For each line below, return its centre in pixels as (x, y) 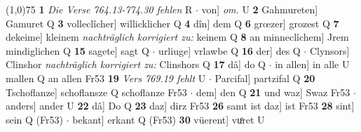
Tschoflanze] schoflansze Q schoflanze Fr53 (96, 92)
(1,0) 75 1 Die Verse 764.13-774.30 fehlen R (99, 9)
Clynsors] (329, 50)
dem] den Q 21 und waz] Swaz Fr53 (273, 92)
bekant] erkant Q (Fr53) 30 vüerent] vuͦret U (169, 119)
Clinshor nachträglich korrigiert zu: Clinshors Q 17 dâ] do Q (136, 64)
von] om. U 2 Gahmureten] (260, 9)
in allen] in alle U (312, 64)
